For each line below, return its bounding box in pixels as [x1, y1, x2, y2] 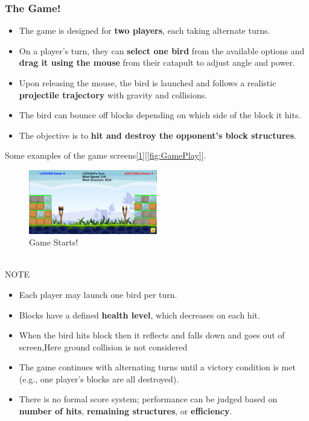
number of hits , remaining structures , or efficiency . [19, 405, 232, 417]
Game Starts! [29, 236, 78, 248]
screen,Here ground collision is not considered [19, 340, 188, 353]
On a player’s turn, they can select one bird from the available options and [19, 44, 305, 57]
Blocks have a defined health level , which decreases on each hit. [19, 308, 260, 321]
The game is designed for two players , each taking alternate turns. [19, 24, 270, 37]
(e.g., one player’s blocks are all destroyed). [19, 372, 179, 385]
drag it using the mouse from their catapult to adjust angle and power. [19, 56, 295, 69]
